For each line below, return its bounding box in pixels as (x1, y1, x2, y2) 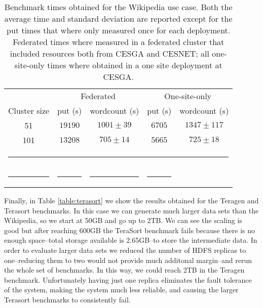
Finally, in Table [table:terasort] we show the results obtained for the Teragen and (4, 195, 259, 205)
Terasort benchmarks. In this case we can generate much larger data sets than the (4, 205, 259, 215)
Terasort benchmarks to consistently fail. (4, 294, 131, 304)
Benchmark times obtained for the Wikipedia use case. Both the (4, 1, 233, 13)
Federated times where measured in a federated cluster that (13, 36, 224, 48)
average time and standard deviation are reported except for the (4, 13, 233, 24)
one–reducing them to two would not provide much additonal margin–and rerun (4, 254, 252, 265)
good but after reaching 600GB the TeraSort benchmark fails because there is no (4, 225, 255, 235)
